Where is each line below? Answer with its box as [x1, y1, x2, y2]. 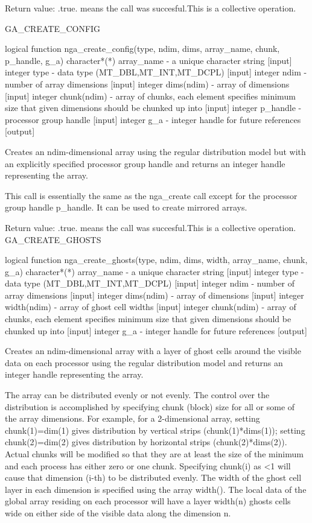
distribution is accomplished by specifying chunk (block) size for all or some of [5, 400, 295, 413]
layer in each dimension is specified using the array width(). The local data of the [5, 483, 307, 495]
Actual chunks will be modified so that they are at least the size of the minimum [5, 448, 304, 460]
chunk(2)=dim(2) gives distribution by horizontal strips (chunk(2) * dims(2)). [5, 436, 287, 448]
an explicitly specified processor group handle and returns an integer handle [5, 157, 285, 170]
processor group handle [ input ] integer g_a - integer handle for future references [5, 113, 301, 125]
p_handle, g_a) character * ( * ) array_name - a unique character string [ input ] [5, 54, 292, 66]
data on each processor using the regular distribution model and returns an [5, 356, 283, 369]
